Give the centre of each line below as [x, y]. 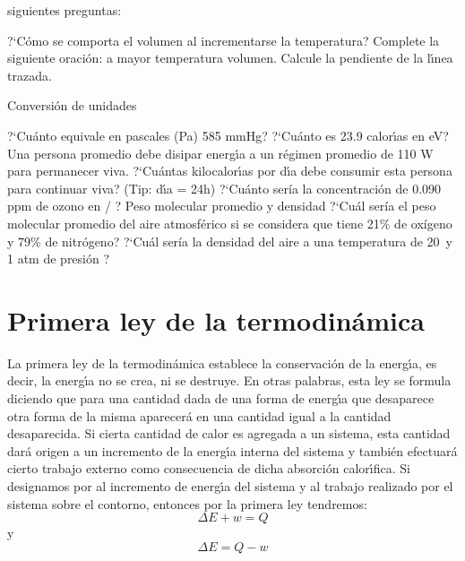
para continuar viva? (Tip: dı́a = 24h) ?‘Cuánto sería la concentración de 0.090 [224, 188]
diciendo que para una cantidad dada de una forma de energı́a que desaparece [221, 398]
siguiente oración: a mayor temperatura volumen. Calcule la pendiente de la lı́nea [230, 58]
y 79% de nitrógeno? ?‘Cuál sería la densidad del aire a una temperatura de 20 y [230, 241]
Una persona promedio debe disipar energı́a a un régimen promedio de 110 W [220, 153]
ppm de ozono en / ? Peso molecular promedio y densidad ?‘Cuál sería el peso [222, 206]
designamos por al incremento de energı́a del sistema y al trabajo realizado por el [230, 486]
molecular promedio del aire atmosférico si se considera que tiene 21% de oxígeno [230, 223]
